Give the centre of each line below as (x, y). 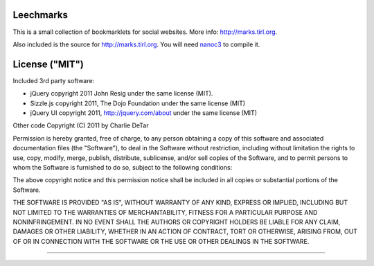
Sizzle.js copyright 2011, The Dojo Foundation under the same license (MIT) (138, 103)
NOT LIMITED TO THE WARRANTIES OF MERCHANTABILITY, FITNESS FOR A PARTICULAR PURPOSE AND (165, 212)
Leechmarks (41, 15)
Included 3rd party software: (54, 80)
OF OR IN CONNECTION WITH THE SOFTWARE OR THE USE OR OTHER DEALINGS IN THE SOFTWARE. (161, 241)
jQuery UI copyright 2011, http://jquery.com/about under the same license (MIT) (144, 113)
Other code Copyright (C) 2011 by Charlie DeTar (81, 125)
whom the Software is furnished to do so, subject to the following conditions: (123, 167)
